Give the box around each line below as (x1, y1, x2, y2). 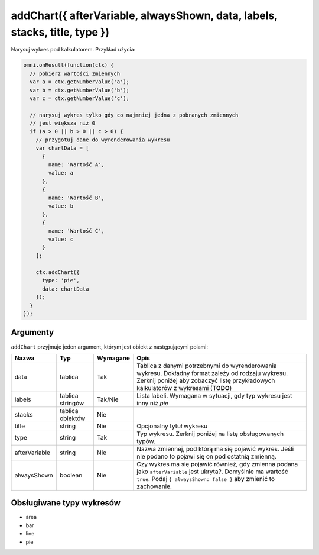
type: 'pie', (42, 277, 80, 284)
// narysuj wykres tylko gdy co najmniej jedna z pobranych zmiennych (30, 111, 239, 118)
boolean (59, 471, 83, 479)
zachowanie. (136, 482, 172, 491)
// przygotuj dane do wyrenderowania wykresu (35, 136, 170, 143)
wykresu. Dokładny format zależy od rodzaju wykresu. (136, 369, 288, 377)
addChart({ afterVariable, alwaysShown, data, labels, (11, 9, 278, 22)
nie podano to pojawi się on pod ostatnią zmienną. (136, 452, 277, 460)
